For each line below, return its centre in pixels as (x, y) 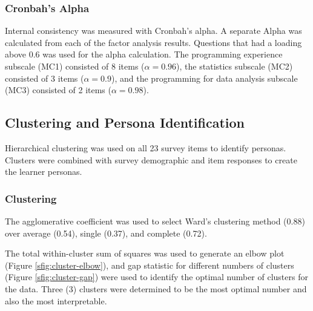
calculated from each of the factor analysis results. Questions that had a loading (153, 42)
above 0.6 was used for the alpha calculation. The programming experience (144, 54)
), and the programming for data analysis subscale (205, 78)
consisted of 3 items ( (44, 78)
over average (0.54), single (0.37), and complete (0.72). (106, 233)
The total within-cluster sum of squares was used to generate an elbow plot (145, 253)
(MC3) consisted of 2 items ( (58, 90)
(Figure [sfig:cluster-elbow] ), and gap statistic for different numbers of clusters (150, 265)
